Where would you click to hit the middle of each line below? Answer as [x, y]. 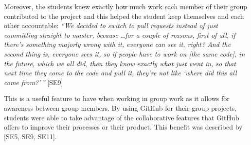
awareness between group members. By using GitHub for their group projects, [120, 108]
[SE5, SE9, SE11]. [30, 136]
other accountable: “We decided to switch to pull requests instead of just [111, 25]
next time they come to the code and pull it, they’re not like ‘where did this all [120, 73]
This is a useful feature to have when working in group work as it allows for [117, 98]
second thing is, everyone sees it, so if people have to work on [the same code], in [125, 53]
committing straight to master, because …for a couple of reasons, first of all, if [120, 35]
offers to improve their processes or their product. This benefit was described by [123, 127]
